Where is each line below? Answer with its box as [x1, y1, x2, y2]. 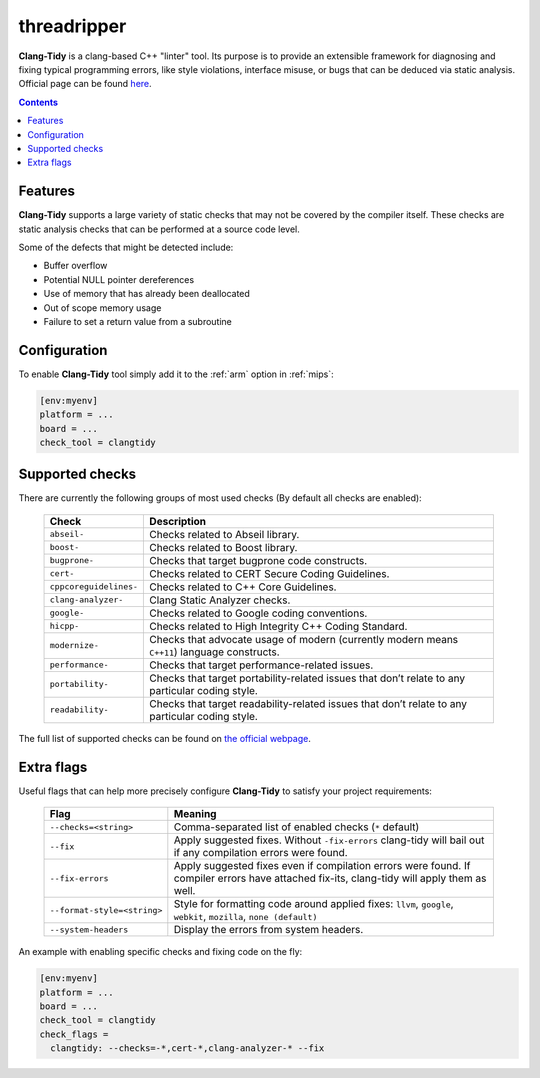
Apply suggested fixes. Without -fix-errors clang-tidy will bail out [173, 833, 485, 847]
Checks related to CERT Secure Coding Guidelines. [149, 566, 390, 580]
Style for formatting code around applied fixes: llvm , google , [173, 897, 454, 911]
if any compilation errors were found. [173, 846, 349, 860]
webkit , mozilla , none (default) [173, 910, 318, 924]
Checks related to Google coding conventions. [149, 606, 368, 620]
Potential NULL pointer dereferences [43, 273, 195, 285]
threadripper [18, 15, 127, 37]
